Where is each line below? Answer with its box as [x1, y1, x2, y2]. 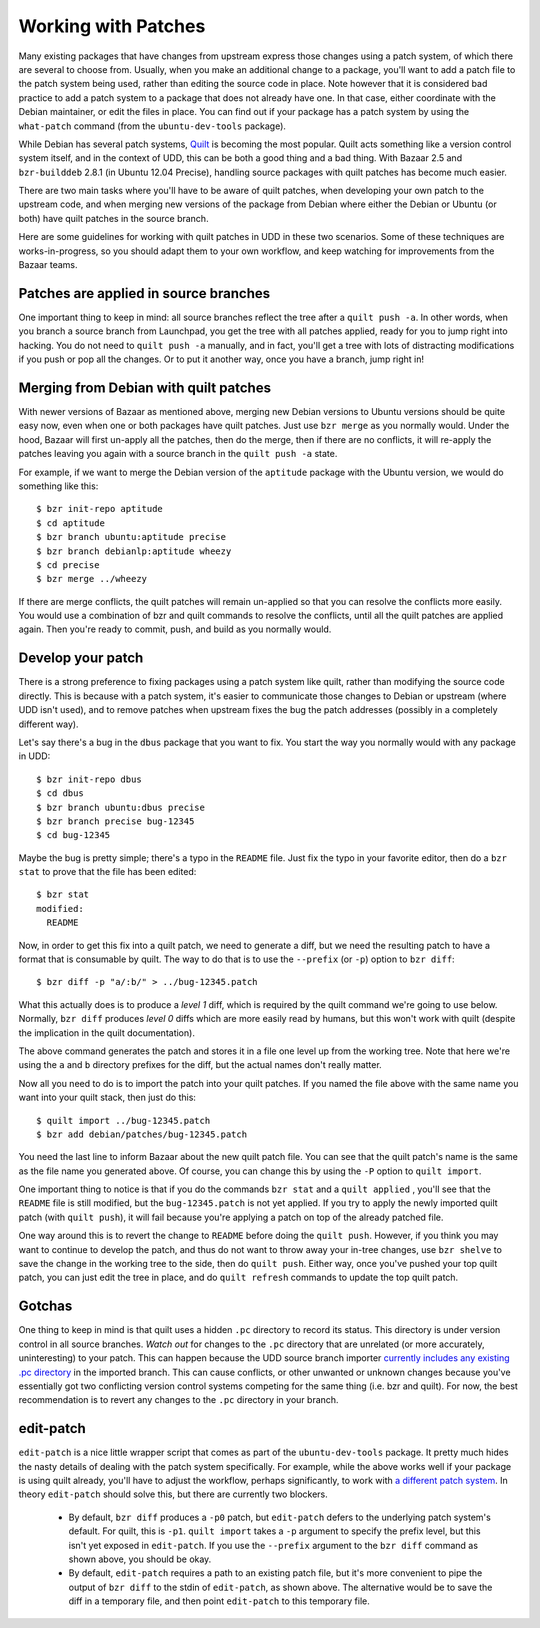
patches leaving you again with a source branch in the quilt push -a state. [18, 448, 338, 460]
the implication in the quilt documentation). [18, 1026, 195, 1039]
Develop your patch [18, 650, 144, 667]
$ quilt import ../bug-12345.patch [36, 1115, 211, 1126]
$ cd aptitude [36, 517, 105, 529]
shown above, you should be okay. [68, 1553, 212, 1565]
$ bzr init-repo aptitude [36, 503, 164, 515]
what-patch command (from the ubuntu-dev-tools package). [18, 120, 287, 132]
